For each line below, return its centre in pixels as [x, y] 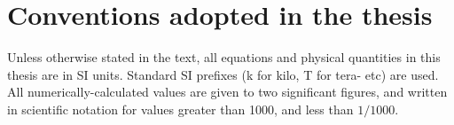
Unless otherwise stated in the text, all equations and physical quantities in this [224, 57]
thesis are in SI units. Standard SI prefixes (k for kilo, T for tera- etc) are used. [223, 74]
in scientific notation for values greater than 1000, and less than [180, 109]
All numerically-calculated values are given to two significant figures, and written [227, 92]
